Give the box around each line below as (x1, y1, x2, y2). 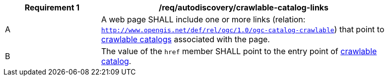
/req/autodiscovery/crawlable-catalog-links (158, 2, 329, 12)
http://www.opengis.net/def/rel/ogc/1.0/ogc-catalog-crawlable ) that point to (101, 24, 385, 34)
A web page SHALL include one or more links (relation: (101, 14, 306, 24)
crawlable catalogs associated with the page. (101, 34, 270, 44)
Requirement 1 (24, 2, 80, 12)
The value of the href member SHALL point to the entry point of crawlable (101, 46, 377, 56)
